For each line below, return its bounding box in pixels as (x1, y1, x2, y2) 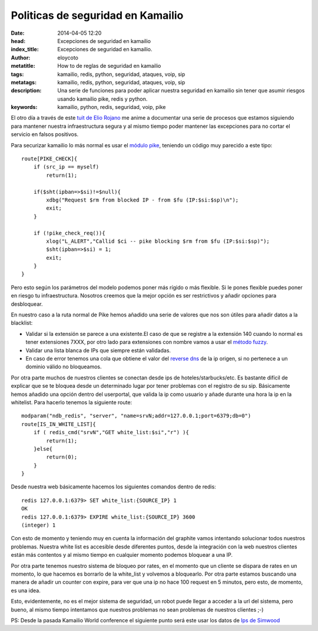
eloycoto (57, 54, 79, 61)
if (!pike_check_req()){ (33, 230, 105, 236)
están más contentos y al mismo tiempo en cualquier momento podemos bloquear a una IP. (11, 551, 233, 559)
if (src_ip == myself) (33, 164, 100, 170)
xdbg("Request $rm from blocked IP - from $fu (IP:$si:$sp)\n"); (46, 196, 239, 203)
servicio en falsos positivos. (11, 131, 79, 138)
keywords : (11, 104, 38, 111)
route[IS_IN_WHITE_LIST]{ (21, 421, 97, 427)
